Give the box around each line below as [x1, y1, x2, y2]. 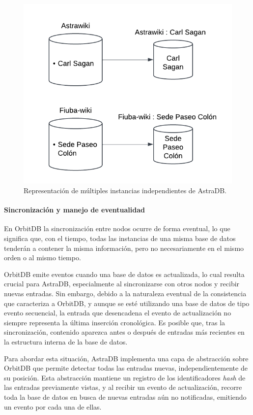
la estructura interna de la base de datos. [4, 336, 128, 346]
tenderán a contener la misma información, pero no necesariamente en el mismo [4, 242, 244, 253]
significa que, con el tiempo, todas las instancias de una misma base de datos [4, 233, 236, 243]
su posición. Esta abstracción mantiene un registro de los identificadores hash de [4, 372, 246, 382]
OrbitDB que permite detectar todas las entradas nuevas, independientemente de [4, 363, 248, 373]
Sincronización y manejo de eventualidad [4, 205, 145, 215]
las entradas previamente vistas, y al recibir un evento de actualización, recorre [4, 382, 242, 392]
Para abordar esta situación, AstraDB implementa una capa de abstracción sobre [4, 353, 249, 363]
